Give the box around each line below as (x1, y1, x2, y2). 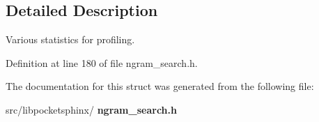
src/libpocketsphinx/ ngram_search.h (6, 102, 177, 116)
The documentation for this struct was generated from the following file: (6, 79, 314, 93)
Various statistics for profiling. (6, 32, 135, 47)
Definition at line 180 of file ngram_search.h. (6, 55, 198, 70)
